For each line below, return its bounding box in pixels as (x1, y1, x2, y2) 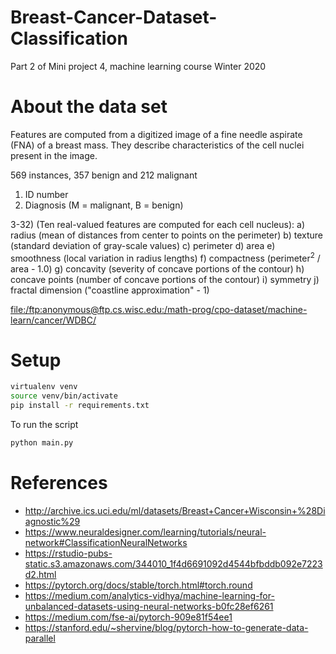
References (10, 472, 108, 495)
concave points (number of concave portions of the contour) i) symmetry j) (10, 273, 320, 285)
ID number (24, 188, 69, 200)
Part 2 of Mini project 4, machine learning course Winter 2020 (10, 60, 267, 72)
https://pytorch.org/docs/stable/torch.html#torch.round (24, 579, 253, 591)
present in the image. (10, 149, 98, 161)
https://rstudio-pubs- (24, 547, 113, 559)
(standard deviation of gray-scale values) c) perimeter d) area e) (10, 239, 276, 251)
